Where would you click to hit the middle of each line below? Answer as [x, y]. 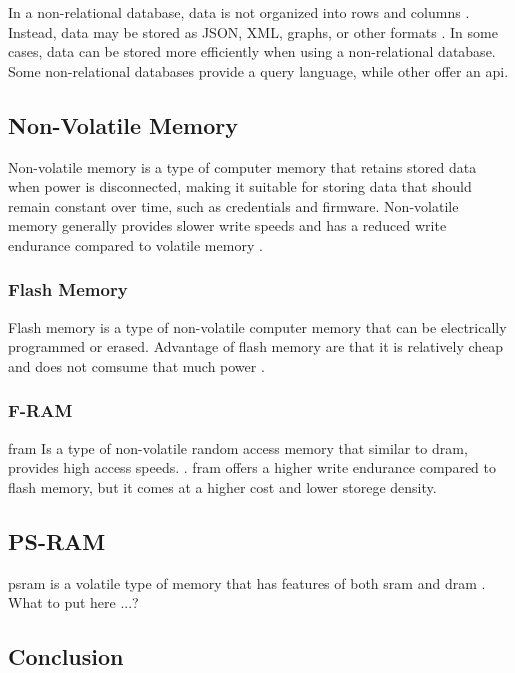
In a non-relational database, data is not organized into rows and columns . [239, 12]
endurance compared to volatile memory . [135, 244]
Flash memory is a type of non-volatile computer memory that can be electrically [257, 326]
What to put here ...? [73, 602]
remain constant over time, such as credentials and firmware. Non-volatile [233, 205]
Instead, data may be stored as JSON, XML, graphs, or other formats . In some [253, 31]
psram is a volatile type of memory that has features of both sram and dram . [247, 582]
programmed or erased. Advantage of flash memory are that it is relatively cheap [256, 346]
